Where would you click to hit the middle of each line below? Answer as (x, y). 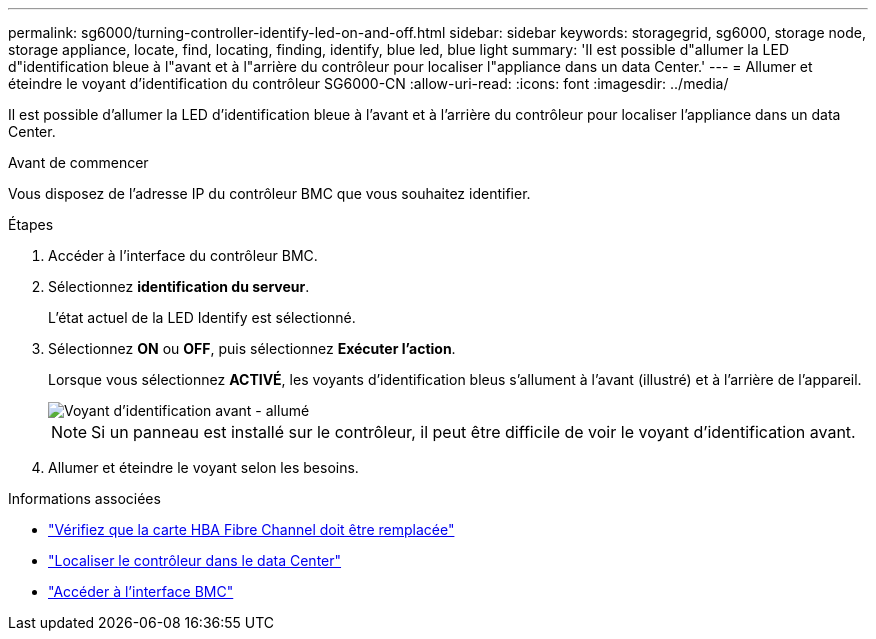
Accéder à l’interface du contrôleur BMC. (183, 255)
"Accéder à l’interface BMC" (141, 591)
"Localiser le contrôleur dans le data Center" (195, 560)
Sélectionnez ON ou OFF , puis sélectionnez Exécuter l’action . (252, 348)
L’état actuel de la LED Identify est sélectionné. (202, 317)
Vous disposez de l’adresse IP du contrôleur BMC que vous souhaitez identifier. (269, 193)
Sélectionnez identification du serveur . (179, 286)
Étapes (31, 224)
